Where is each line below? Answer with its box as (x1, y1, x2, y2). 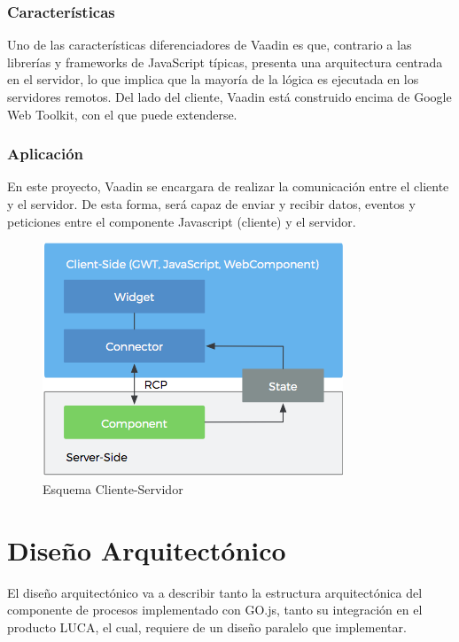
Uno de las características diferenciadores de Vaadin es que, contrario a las (7, 35, 412, 54)
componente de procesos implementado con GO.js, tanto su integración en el (7, 600, 423, 619)
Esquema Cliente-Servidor (43, 479, 183, 498)
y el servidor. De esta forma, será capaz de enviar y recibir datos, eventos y (7, 195, 416, 213)
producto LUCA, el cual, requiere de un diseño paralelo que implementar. (7, 617, 407, 636)
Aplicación (7, 143, 84, 165)
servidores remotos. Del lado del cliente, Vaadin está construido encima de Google (7, 88, 452, 105)
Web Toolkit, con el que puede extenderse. (7, 104, 237, 123)
